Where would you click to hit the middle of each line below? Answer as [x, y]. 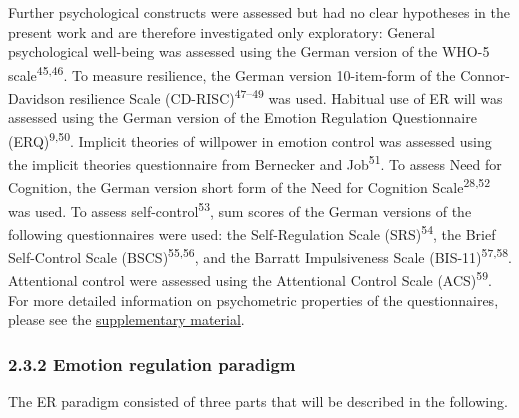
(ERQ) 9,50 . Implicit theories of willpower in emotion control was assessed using [250, 139]
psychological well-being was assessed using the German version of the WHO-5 [249, 51]
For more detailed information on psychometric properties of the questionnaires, [253, 299]
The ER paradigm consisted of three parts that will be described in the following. [258, 401]
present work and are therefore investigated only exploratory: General [221, 31]
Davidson [36, 97]
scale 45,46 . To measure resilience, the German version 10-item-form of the [232, 73]
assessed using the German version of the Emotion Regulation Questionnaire [242, 117]
